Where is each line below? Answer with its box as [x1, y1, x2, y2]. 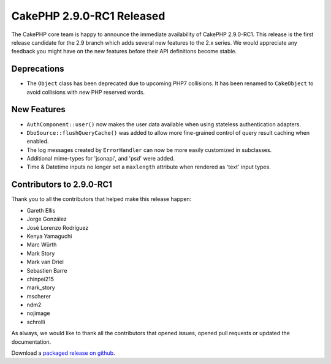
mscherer [26, 292, 51, 300]
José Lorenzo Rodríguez [26, 224, 89, 231]
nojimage [26, 309, 50, 317]
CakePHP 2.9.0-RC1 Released [11, 9, 165, 23]
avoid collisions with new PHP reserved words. [26, 88, 145, 96]
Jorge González [26, 215, 67, 223]
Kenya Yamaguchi [26, 232, 72, 240]
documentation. [11, 338, 51, 346]
